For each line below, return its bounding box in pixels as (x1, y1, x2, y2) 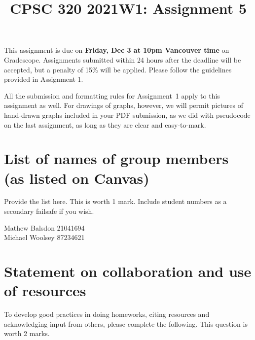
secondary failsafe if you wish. (4, 206, 94, 216)
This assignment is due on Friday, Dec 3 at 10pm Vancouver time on (4, 45, 229, 55)
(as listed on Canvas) (4, 168, 149, 188)
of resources (4, 280, 86, 301)
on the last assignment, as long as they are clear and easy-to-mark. (4, 119, 206, 130)
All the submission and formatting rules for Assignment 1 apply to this (4, 90, 220, 101)
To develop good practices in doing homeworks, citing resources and (4, 309, 210, 319)
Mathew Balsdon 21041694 (4, 222, 85, 233)
